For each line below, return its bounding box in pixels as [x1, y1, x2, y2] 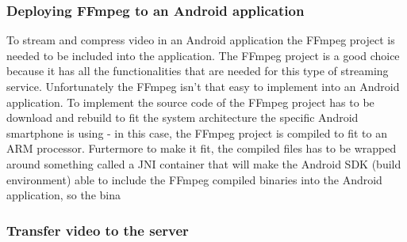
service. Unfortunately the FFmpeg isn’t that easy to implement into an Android [6, 78, 400, 94]
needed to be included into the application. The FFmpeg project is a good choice [6, 47, 400, 63]
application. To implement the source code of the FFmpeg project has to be [6, 93, 374, 110]
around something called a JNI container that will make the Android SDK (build [6, 155, 401, 172]
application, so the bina [6, 187, 121, 203]
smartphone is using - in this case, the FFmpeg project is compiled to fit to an [6, 124, 388, 141]
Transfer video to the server [6, 220, 189, 240]
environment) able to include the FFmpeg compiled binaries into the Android [6, 171, 382, 187]
